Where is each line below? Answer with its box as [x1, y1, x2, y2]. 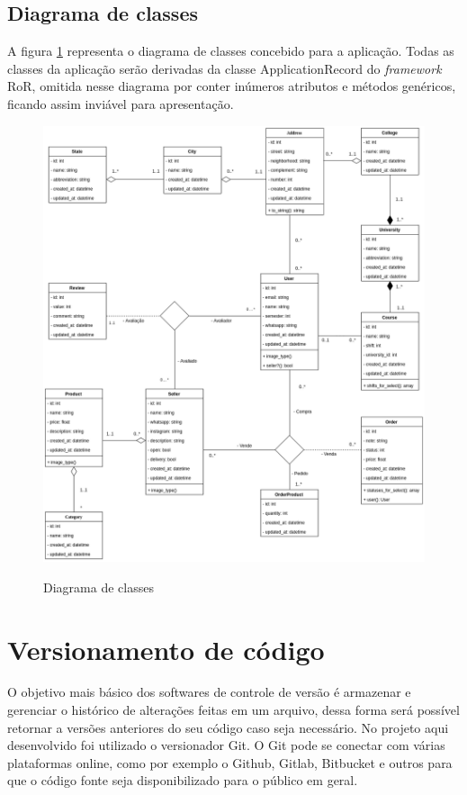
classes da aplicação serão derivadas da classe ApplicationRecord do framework [7, 59, 442, 77]
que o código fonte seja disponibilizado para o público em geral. [7, 771, 358, 790]
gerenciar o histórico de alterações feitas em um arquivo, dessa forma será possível [7, 700, 460, 719]
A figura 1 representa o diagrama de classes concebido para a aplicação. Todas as [7, 41, 454, 60]
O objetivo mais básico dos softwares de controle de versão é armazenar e [7, 682, 411, 701]
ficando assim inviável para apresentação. [7, 94, 234, 113]
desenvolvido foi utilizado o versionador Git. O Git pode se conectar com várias [7, 736, 445, 754]
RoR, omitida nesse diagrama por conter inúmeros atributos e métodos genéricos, [7, 77, 456, 95]
